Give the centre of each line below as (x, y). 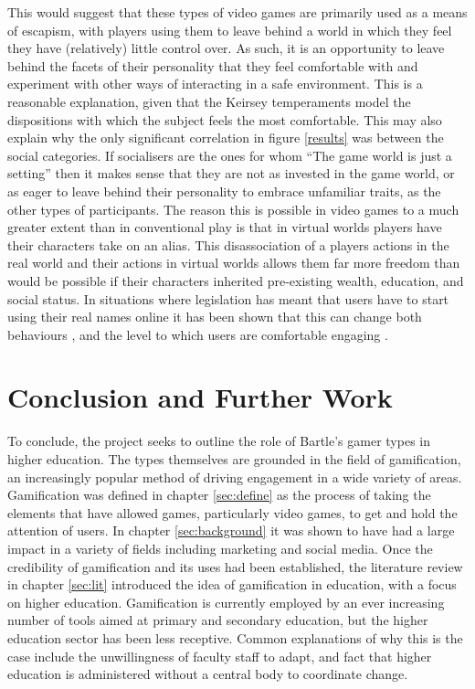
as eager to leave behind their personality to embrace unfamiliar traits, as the (224, 191)
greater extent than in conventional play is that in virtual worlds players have (225, 227)
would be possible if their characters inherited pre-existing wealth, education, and (236, 280)
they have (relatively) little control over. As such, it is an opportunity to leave (226, 48)
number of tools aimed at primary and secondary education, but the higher (218, 620)
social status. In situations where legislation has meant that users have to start (228, 298)
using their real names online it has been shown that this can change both (215, 317)
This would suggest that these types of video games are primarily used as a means (237, 12)
